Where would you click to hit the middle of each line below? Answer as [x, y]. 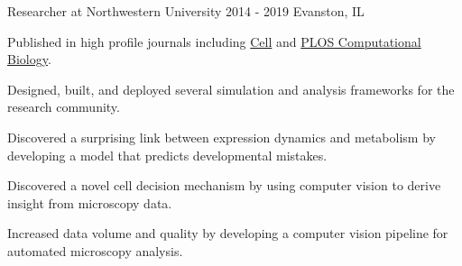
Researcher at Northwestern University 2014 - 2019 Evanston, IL [186, 11]
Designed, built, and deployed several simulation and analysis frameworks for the [231, 89]
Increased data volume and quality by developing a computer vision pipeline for [228, 233]
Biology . [29, 59]
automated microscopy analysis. [95, 250]
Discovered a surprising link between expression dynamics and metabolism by [222, 137]
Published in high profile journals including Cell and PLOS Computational [214, 41]
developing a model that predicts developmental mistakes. [167, 155]
